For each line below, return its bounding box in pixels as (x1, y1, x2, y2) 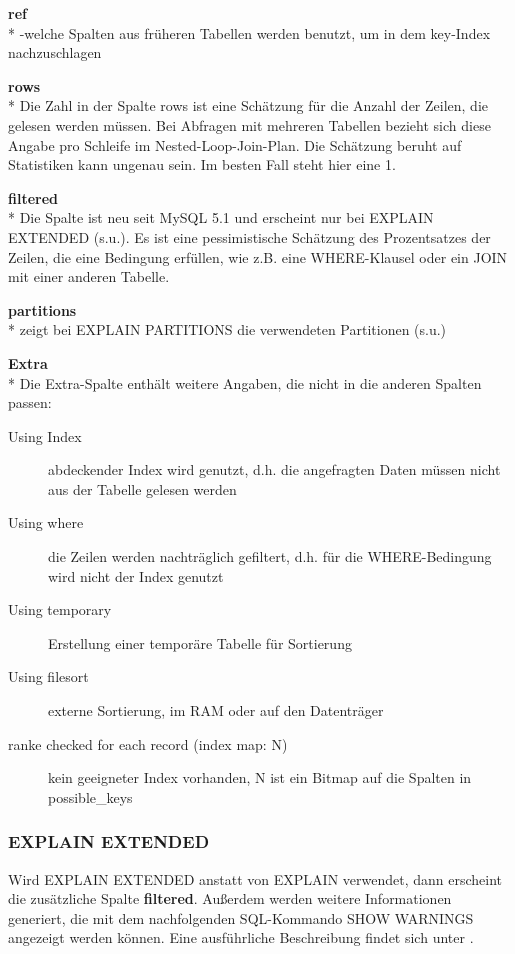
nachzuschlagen (8, 42, 102, 63)
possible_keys (48, 786, 133, 807)
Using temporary (8, 599, 112, 620)
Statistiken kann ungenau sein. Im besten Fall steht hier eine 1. (8, 154, 396, 175)
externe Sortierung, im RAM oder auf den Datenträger (48, 700, 384, 721)
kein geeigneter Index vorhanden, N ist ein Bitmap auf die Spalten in (48, 767, 472, 788)
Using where (8, 512, 84, 533)
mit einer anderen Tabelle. (8, 266, 170, 287)
